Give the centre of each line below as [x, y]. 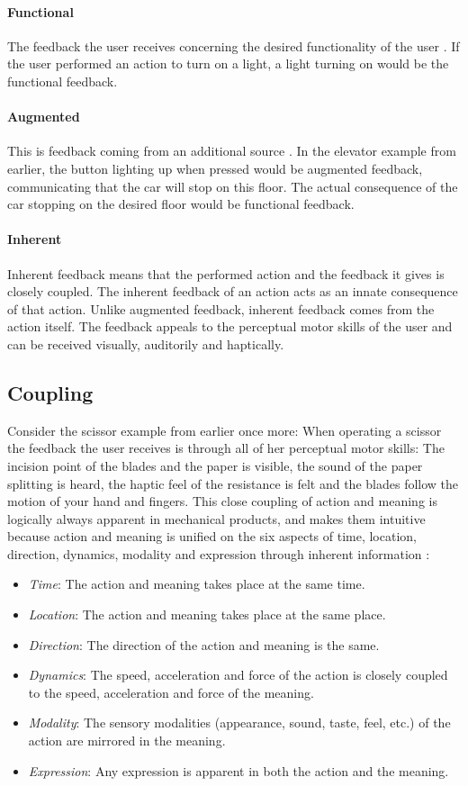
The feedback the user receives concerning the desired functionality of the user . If [234, 45]
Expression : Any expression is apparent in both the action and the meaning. [238, 770]
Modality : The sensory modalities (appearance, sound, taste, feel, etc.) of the [239, 723]
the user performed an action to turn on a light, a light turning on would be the [228, 63]
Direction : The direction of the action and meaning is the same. [204, 644]
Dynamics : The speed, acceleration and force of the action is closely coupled [238, 675]
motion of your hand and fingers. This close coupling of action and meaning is [222, 501]
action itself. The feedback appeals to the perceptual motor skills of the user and [230, 326]
